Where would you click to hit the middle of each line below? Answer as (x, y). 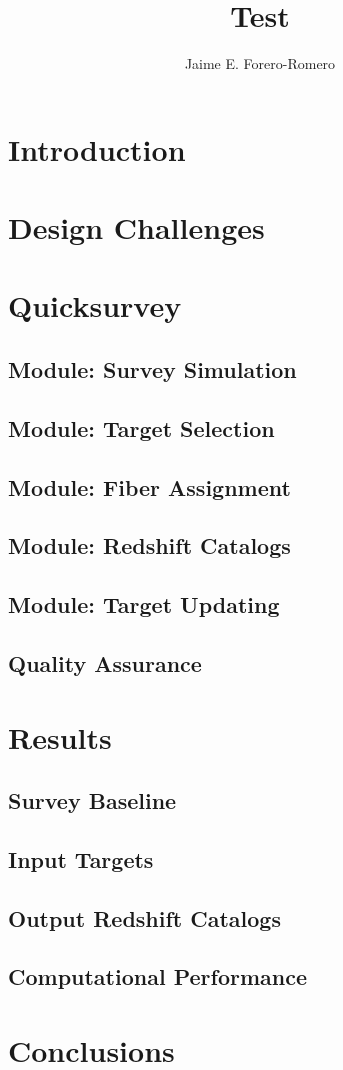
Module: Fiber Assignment (149, 486)
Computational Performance (157, 976)
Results (60, 736)
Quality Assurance (105, 662)
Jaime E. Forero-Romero (260, 63)
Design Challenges (136, 227)
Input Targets (81, 858)
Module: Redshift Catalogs (149, 545)
